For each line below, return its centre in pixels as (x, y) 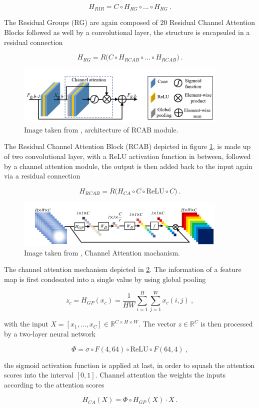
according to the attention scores (54, 384)
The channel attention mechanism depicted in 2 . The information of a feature (123, 269)
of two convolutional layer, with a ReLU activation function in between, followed (127, 156)
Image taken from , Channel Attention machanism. (102, 252)
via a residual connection (42, 176)
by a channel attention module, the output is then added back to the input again (128, 166)
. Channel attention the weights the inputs (160, 375)
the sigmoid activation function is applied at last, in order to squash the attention (129, 365)
